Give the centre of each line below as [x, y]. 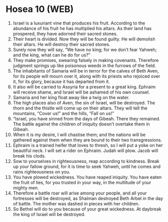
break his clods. [29, 155]
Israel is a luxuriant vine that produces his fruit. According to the [79, 23]
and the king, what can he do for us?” [51, 55]
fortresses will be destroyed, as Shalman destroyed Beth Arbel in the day [88, 198]
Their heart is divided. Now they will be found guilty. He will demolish [84, 39]
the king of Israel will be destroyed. [49, 214]
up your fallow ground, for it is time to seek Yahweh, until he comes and [87, 166]
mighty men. [26, 187]
